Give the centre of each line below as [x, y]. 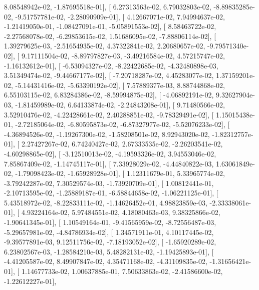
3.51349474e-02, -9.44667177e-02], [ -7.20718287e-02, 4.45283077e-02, [109, 75]
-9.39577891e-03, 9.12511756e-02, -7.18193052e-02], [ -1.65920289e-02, [110, 242]
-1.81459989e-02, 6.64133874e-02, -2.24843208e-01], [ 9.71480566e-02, [120, 104]
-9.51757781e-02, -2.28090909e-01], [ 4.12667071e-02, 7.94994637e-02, [120, 16]
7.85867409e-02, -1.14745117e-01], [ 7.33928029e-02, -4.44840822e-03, [109, 163]
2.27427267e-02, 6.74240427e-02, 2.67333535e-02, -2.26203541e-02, [122, 144]
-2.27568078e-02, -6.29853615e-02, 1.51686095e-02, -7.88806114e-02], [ [110, 36]
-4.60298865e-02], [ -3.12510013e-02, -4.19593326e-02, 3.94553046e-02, [110, 153]
